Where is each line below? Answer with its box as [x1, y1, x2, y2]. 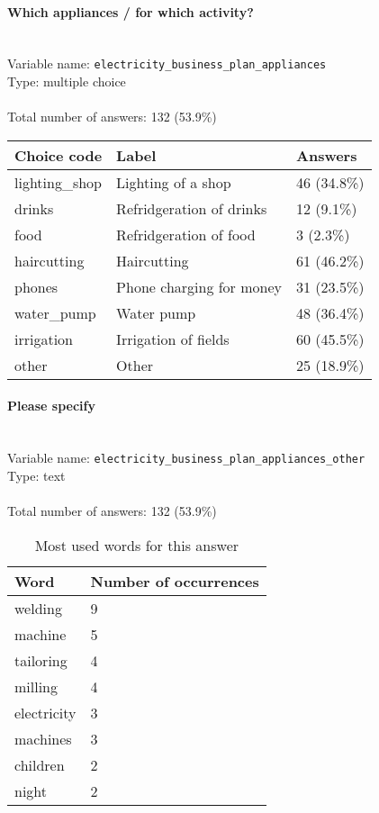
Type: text [7, 465, 66, 484]
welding [14, 597, 62, 619]
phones [14, 276, 59, 297]
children [14, 754, 65, 775]
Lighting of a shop [116, 171, 231, 193]
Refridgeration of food [116, 223, 256, 245]
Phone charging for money [116, 276, 282, 297]
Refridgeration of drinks [116, 197, 267, 219]
